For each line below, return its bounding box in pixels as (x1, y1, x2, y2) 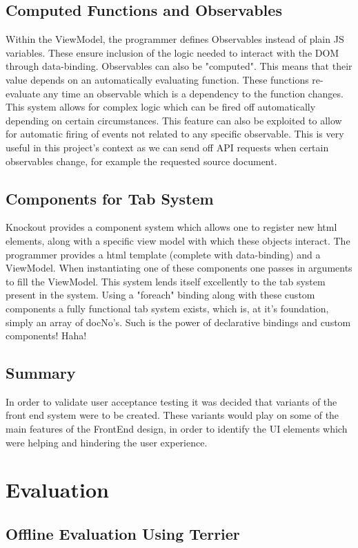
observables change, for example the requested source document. (6, 153, 277, 168)
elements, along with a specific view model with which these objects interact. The (6, 233, 350, 247)
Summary (6, 362, 76, 384)
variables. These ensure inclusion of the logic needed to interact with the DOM (6, 45, 339, 59)
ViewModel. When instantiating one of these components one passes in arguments (6, 261, 352, 275)
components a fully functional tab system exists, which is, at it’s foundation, (6, 301, 329, 315)
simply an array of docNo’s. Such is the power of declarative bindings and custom (6, 314, 351, 329)
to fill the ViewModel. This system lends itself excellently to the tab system (6, 274, 326, 288)
